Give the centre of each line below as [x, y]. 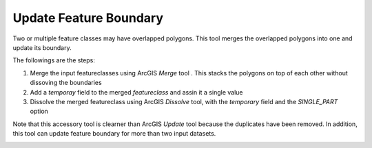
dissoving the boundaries [66, 83]
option [39, 111]
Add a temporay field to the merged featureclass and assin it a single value [136, 92]
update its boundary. [42, 47]
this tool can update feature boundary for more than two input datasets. [114, 134]
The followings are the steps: [54, 60]
